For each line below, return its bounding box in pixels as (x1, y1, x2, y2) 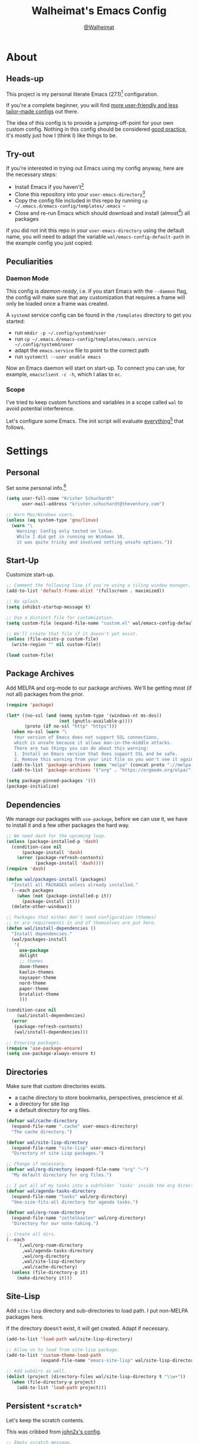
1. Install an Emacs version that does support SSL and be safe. (14, 751, 178, 757)
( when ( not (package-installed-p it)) (16, 893, 112, 899)
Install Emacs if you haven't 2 (14, 183, 84, 190)
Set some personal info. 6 (6, 483, 67, 491)
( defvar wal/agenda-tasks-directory (6, 1188, 96, 1194)
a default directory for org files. (14, 1107, 91, 1114)
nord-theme (19, 980, 46, 986)
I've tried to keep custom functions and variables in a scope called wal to (6, 399, 183, 406)
